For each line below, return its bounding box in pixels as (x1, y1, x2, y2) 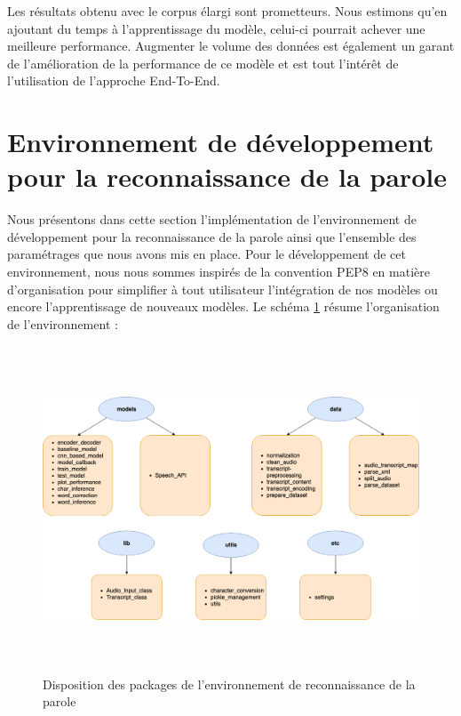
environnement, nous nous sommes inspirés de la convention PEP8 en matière (7, 262, 430, 281)
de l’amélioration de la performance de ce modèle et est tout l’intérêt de (7, 53, 399, 72)
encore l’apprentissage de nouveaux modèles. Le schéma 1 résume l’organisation (7, 297, 440, 316)
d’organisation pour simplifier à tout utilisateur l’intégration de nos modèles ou (7, 279, 438, 298)
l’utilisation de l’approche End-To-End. (7, 71, 220, 90)
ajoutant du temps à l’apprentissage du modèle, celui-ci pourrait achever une (7, 19, 425, 37)
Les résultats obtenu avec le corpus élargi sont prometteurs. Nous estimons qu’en (7, 2, 448, 20)
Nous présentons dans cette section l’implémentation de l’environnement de (7, 210, 417, 229)
